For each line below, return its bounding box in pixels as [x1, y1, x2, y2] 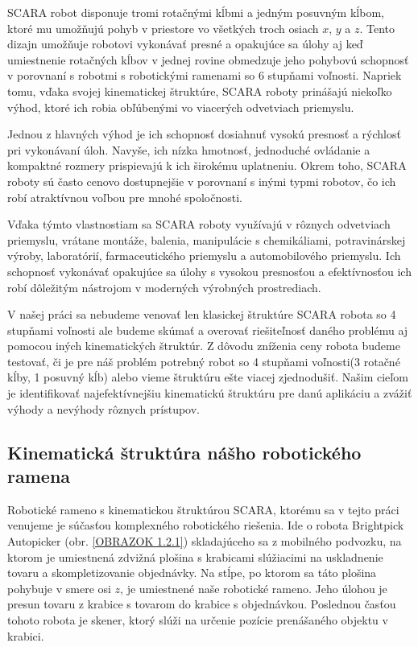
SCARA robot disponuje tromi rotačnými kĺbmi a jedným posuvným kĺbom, [7, 4, 384, 20]
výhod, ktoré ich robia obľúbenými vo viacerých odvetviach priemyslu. [7, 98, 354, 115]
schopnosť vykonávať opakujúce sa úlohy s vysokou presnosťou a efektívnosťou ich [7, 262, 412, 279]
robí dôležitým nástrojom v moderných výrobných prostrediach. [7, 278, 321, 295]
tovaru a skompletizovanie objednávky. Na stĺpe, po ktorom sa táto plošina [7, 564, 377, 581]
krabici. [7, 627, 44, 644]
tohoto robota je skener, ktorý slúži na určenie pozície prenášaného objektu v [7, 612, 388, 628]
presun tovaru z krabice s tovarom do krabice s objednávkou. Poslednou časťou [7, 595, 396, 612]
